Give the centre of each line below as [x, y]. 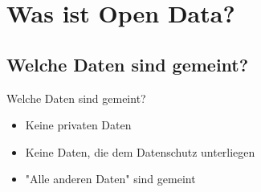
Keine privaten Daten [78, 125]
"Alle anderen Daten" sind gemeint [110, 179]
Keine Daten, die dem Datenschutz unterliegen [140, 151]
